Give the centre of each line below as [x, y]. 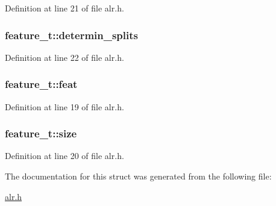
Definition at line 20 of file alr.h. [64, 156]
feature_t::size [41, 133]
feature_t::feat [41, 84]
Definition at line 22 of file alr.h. [64, 57]
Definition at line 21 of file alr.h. [64, 8]
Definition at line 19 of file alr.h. [64, 106]
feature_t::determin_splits [71, 35]
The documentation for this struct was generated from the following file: [138, 176]
